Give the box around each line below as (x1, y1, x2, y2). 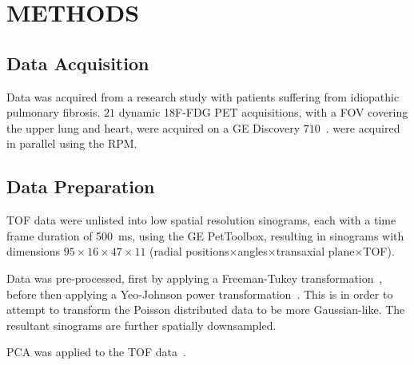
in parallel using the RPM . (6, 135, 137, 152)
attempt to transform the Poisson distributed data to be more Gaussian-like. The (6, 301, 405, 318)
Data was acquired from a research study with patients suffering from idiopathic (6, 88, 400, 105)
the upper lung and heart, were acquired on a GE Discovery (6, 119, 301, 136)
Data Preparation (6, 174, 155, 199)
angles (237, 243, 268, 260)
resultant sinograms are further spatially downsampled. (6, 316, 277, 333)
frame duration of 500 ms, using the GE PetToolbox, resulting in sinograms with (6, 227, 404, 244)
